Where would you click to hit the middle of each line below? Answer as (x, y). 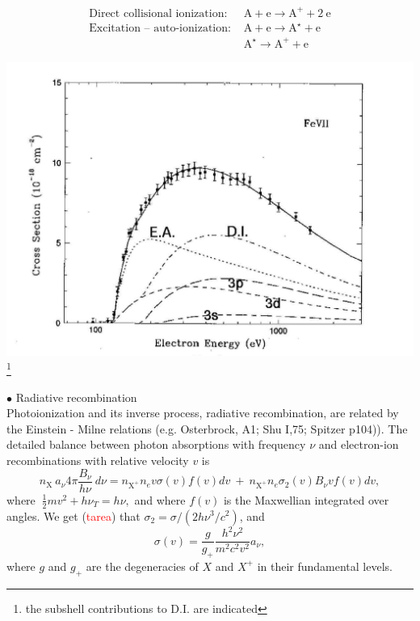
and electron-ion (359, 444)
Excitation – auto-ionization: (160, 29)
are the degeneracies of (142, 566)
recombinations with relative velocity (98, 460)
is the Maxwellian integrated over (306, 499)
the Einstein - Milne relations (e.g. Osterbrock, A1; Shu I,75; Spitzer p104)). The (207, 428)
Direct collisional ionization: (158, 13)
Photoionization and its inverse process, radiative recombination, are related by (203, 413)
